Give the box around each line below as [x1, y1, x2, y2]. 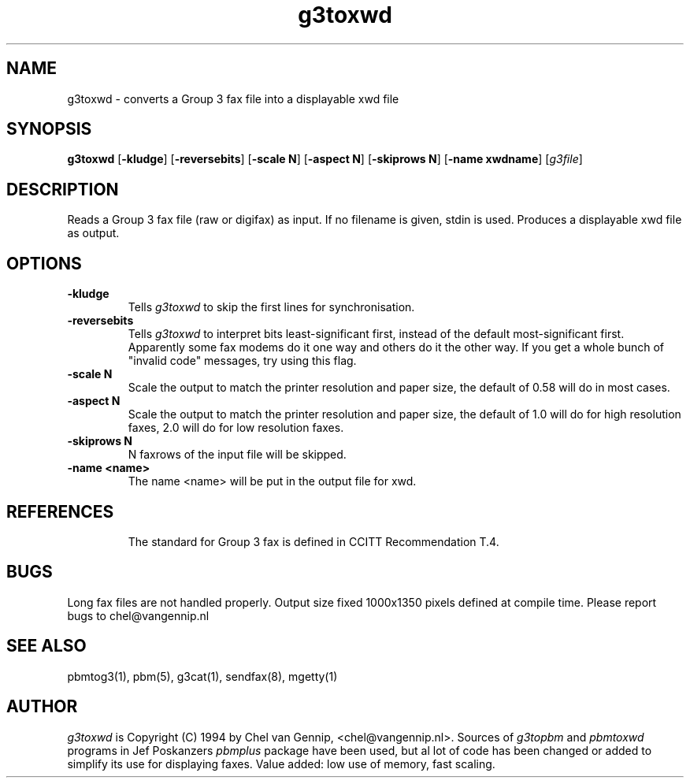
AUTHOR [6, 697, 78, 717]
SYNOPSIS [6, 119, 92, 139]
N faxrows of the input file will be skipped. [128, 448, 347, 462]
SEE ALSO [6, 636, 87, 656]
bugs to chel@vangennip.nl [67, 608, 210, 622]
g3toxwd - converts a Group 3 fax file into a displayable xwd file [67, 91, 399, 106]
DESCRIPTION [6, 179, 119, 199]
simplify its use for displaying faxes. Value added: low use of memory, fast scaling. [67, 756, 495, 771]
